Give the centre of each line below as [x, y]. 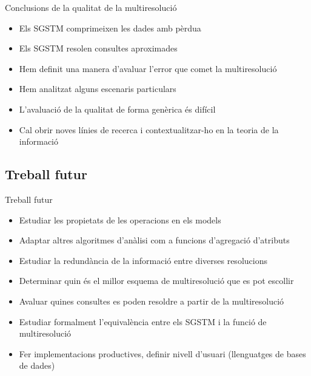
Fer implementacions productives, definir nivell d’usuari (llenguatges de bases [162, 353]
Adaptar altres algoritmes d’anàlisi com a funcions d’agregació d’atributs [154, 240]
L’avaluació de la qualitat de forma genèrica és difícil [117, 109]
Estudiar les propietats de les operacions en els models [120, 219]
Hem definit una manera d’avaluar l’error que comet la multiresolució [148, 68]
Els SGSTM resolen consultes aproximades [98, 48]
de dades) [37, 365]
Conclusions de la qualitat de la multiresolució [91, 7]
